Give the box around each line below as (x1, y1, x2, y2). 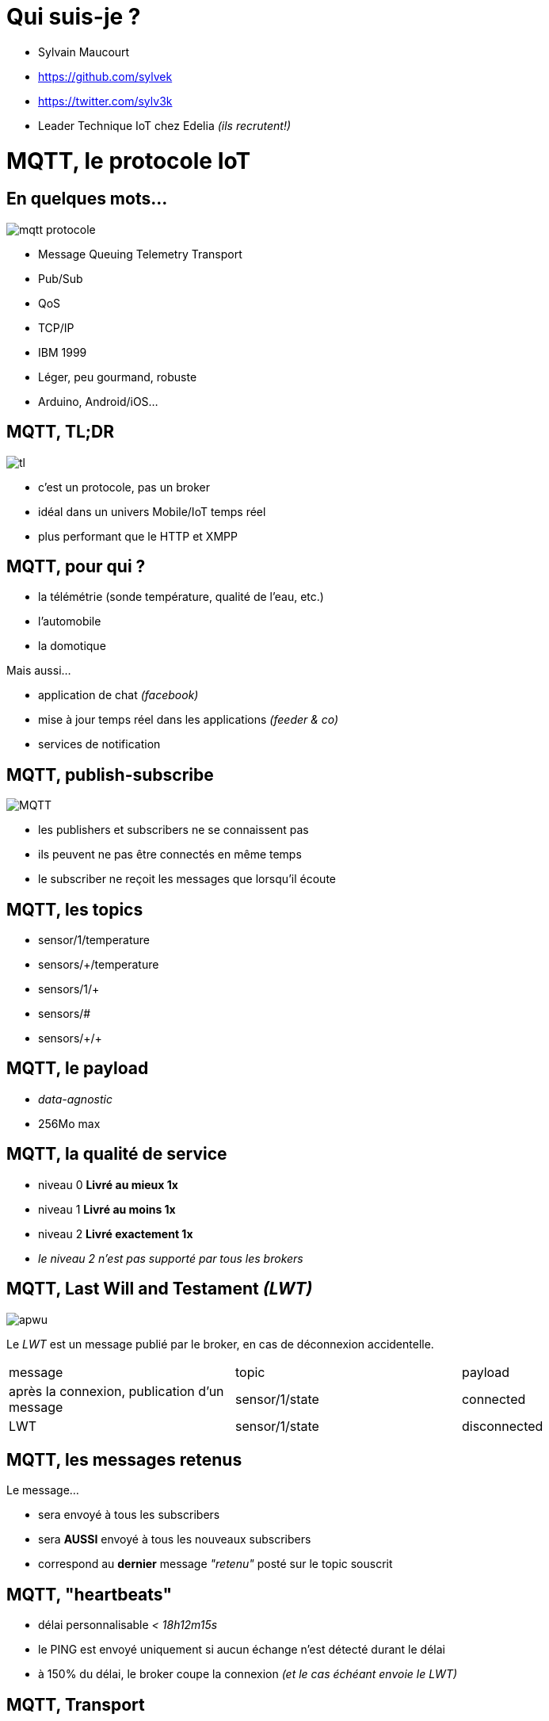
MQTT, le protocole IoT (6, 147, 251, 174)
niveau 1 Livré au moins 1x (38, 1202, 176, 1216)
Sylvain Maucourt (38, 44, 130, 59)
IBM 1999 (38, 345, 87, 359)
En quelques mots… (6, 189, 168, 209)
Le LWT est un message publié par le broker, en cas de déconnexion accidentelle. (6, 1337, 434, 1351)
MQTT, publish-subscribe (6, 764, 214, 785)
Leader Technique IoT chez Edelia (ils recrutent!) (38, 118, 292, 132)
